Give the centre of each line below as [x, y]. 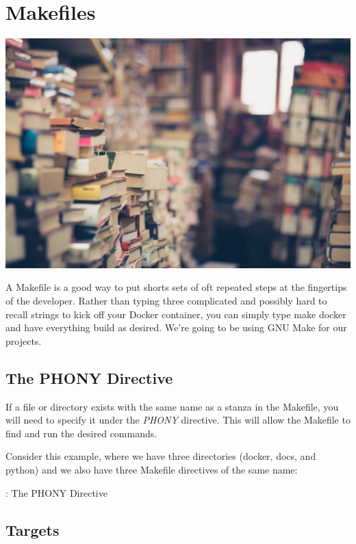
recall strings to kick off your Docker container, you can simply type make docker [176, 314]
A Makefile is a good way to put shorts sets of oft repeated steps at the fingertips [176, 287]
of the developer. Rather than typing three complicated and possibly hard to [166, 300]
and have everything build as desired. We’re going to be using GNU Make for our [176, 327]
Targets [33, 529]
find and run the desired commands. [81, 433]
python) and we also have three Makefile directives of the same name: [152, 469]
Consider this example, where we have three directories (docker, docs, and [161, 456]
